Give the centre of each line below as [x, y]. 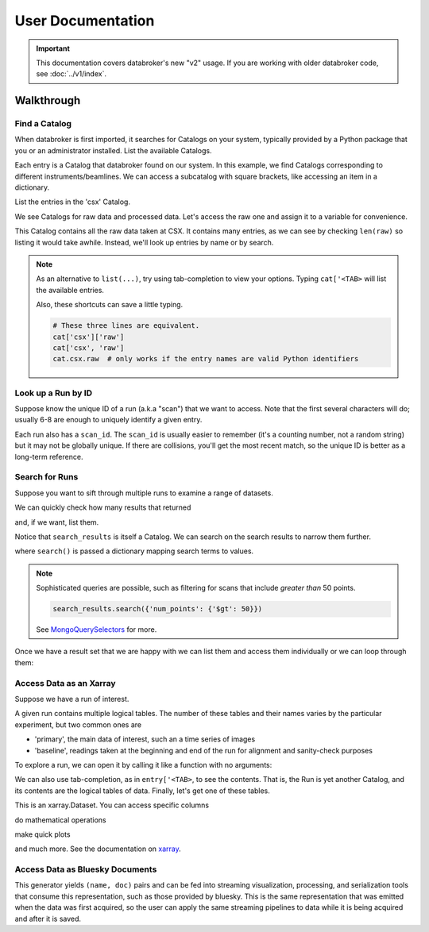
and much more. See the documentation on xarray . [98, 849]
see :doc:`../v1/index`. [71, 74]
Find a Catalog [43, 124]
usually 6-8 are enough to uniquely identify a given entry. [108, 420]
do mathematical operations [60, 820]
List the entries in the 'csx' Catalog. [73, 202]
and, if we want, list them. [57, 522]
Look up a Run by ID [54, 393]
